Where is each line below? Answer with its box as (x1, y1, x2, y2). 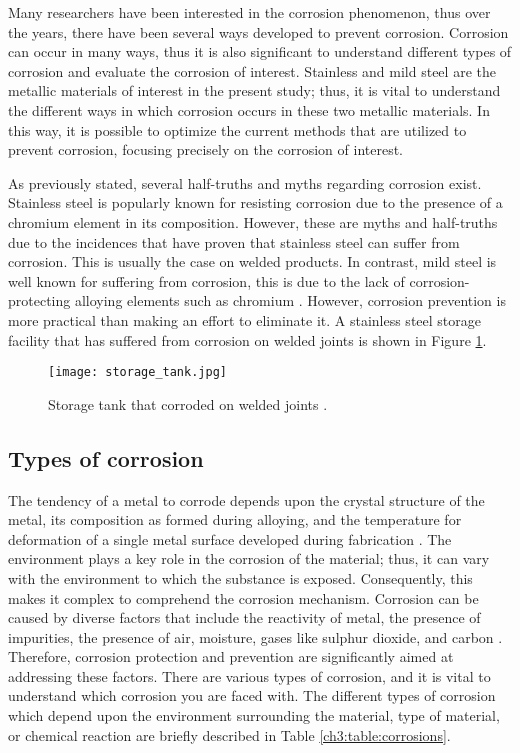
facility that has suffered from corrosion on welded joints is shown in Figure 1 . (8, 329, 487, 350)
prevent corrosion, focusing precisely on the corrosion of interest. (8, 139, 403, 160)
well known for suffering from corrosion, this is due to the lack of (8, 270, 405, 291)
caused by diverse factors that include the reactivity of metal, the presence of (8, 607, 481, 628)
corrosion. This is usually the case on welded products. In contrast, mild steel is (8, 251, 497, 272)
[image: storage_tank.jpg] (48, 365, 227, 380)
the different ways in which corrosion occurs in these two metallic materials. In (8, 99, 490, 120)
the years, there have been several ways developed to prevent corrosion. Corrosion (8, 21, 509, 42)
